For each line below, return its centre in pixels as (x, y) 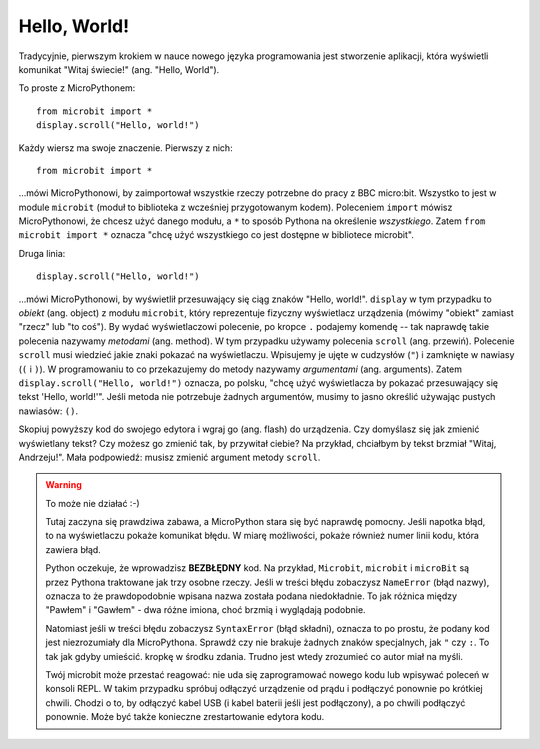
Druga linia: (42, 253)
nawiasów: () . (48, 411)
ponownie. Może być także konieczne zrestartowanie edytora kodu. (185, 717)
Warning (63, 485)
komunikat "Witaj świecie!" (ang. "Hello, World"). (119, 69)
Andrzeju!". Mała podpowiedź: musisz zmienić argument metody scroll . (169, 457)
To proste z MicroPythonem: (77, 88)
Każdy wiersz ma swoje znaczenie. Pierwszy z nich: (126, 147)
